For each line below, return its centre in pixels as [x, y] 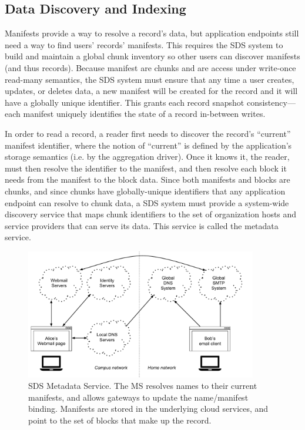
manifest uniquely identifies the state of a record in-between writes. [144, 114]
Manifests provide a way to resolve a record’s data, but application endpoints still [152, 33]
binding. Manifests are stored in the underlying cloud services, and [148, 409]
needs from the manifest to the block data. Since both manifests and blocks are [148, 179]
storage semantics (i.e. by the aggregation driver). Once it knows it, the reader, [147, 157]
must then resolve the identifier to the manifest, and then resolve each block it [146, 168]
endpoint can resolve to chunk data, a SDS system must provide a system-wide [147, 202]
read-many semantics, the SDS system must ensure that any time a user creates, [150, 79]
